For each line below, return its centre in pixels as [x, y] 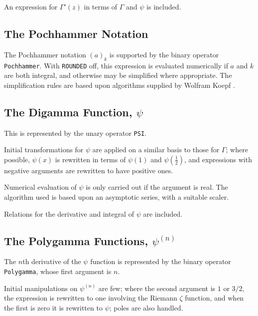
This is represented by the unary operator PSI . [75, 133]
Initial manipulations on [41, 288]
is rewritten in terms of [90, 159]
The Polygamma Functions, [76, 240]
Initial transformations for [44, 150]
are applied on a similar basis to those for [156, 150]
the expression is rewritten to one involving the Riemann [91, 298]
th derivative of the [52, 261]
